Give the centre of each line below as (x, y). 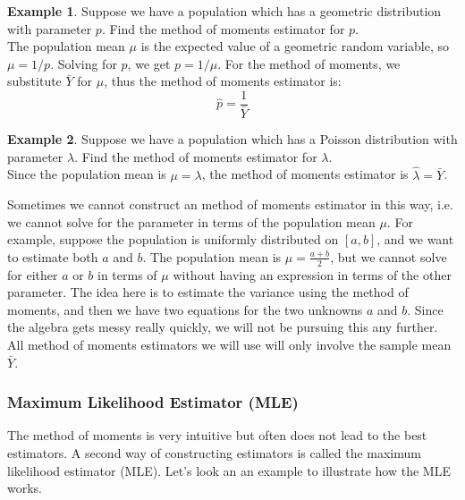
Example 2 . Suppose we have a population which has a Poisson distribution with (232, 139)
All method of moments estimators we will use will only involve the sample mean (229, 345)
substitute (34, 81)
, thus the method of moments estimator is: (223, 81)
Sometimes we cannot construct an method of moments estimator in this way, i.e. (230, 204)
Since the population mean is (87, 174)
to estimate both (53, 256)
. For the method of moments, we (309, 63)
